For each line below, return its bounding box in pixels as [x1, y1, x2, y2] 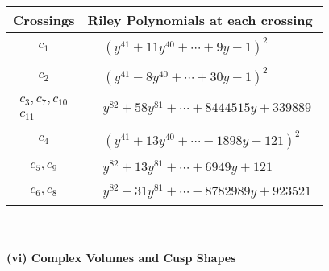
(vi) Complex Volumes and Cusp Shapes [6, 248, 236, 265]
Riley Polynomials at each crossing [87, 10, 313, 29]
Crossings [13, 10, 75, 29]
